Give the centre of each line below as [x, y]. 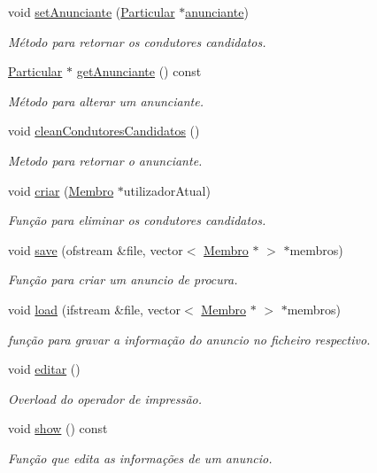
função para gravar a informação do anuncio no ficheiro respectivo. [189, 339]
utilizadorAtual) [167, 190]
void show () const [58, 428]
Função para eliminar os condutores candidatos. [137, 220]
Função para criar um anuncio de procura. [123, 279]
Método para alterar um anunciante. [106, 101]
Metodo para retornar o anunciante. [105, 160]
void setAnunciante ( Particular [92, 12]
